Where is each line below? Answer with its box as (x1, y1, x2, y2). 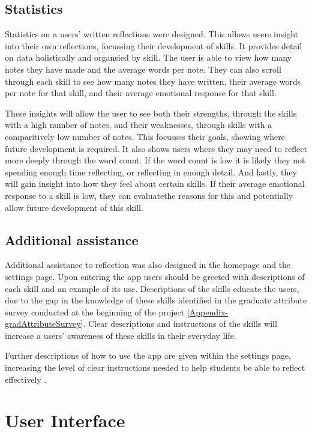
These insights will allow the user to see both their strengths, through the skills (5, 106, 297, 119)
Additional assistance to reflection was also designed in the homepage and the (5, 258, 291, 271)
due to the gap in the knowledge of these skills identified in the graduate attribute (5, 294, 307, 306)
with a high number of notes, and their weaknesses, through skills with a (5, 118, 272, 131)
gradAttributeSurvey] (5, 317, 83, 330)
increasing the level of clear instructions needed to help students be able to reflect (5, 361, 305, 374)
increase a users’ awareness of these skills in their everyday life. (5, 329, 236, 341)
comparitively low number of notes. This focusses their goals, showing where (5, 130, 285, 142)
